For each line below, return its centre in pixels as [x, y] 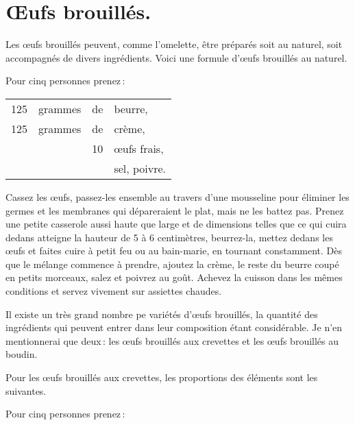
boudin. [22, 354]
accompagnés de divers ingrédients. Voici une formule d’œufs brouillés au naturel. [176, 57]
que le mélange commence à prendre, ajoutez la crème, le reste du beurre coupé [172, 264]
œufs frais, [139, 148]
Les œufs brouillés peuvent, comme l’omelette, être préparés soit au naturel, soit [174, 44]
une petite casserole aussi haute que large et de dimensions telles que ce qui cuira [176, 224]
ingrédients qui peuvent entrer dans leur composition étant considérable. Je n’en [174, 327]
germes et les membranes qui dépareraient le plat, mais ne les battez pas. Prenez [175, 210]
